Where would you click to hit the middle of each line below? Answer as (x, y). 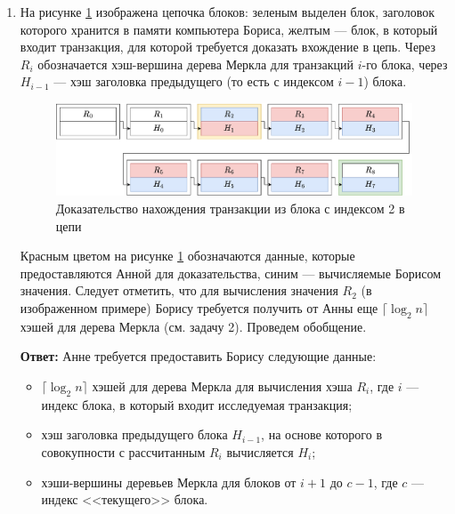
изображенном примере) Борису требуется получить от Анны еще (199, 307)
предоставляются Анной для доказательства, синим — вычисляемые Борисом (230, 273)
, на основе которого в (321, 434)
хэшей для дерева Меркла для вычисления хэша (222, 385)
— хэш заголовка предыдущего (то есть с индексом (194, 81)
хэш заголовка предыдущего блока (134, 434)
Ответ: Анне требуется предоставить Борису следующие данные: (198, 356)
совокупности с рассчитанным (123, 451)
